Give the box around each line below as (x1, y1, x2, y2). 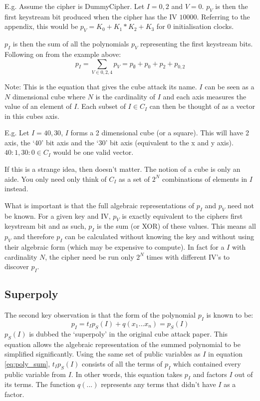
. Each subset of (77, 101, 126, 111)
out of (235, 369, 253, 379)
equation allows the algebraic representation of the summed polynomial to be (4, 339, 241, 349)
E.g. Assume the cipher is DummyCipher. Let (4, 1, 145, 11)
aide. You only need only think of (4, 173, 107, 184)
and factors (193, 369, 227, 379)
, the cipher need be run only (45, 251, 134, 262)
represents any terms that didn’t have (101, 379, 216, 390)
